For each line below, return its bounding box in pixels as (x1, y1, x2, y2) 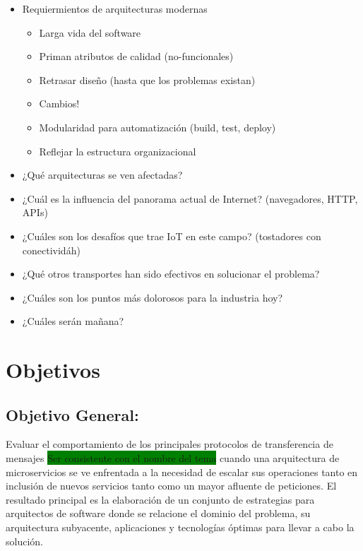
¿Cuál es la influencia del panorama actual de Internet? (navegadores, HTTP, (22, 191, 358, 206)
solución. (6, 533, 43, 548)
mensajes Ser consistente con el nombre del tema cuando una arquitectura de (6, 451, 340, 466)
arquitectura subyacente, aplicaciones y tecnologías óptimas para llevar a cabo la (6, 520, 355, 535)
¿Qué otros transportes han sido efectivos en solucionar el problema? (22, 266, 320, 281)
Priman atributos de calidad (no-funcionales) (39, 49, 234, 64)
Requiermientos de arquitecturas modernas (22, 1, 208, 16)
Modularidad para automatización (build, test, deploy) (39, 119, 276, 134)
